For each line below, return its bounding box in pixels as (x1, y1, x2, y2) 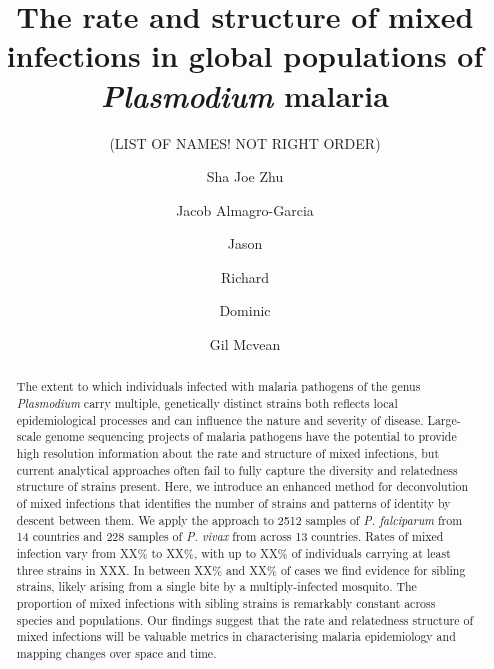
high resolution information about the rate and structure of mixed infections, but (16, 445, 440, 462)
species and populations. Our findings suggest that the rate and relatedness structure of (16, 611, 474, 628)
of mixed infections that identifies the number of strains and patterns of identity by (16, 495, 451, 512)
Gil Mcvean (209, 334, 281, 355)
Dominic (219, 300, 271, 321)
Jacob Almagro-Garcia (176, 199, 314, 220)
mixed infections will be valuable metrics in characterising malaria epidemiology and (16, 628, 456, 645)
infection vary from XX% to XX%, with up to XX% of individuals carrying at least (16, 545, 451, 562)
